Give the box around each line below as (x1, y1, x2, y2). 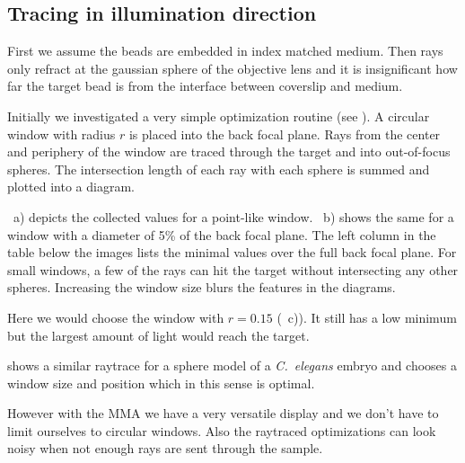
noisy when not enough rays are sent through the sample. (7, 439, 323, 458)
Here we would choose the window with (7, 307, 224, 326)
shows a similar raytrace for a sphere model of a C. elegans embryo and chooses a (7, 356, 458, 375)
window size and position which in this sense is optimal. (7, 373, 315, 392)
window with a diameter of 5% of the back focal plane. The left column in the (7, 225, 436, 244)
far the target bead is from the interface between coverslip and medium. (7, 76, 403, 95)
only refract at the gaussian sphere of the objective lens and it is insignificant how (7, 58, 458, 77)
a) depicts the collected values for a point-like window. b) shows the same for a (13, 207, 454, 226)
